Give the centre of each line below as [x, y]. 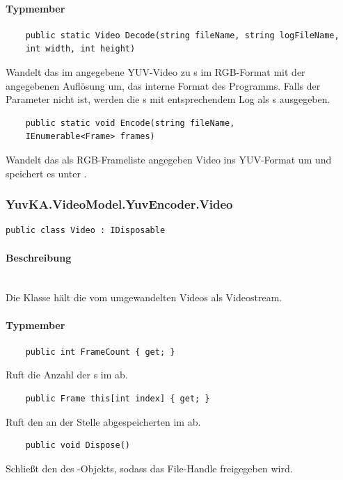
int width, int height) [80, 49]
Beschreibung [39, 257]
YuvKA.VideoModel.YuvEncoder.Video [119, 204]
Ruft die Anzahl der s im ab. [67, 375]
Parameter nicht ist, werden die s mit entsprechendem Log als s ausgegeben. [168, 99]
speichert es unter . [46, 173]
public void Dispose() [78, 446]
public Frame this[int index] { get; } [118, 398]
